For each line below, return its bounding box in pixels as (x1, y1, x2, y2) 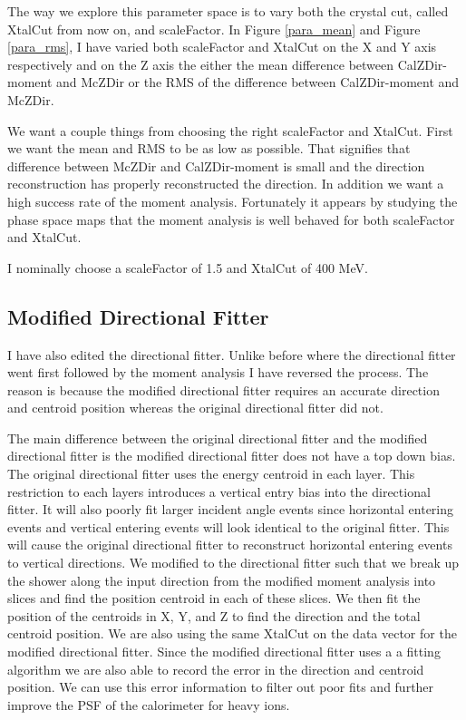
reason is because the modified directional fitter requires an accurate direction (7, 380, 440, 399)
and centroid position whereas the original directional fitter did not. (7, 398, 383, 417)
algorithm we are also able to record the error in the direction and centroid (7, 659, 424, 678)
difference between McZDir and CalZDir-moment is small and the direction (7, 156, 425, 175)
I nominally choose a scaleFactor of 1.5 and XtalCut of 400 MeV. (7, 258, 368, 277)
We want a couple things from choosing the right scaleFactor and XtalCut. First (7, 121, 453, 140)
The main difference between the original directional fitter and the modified (7, 428, 428, 447)
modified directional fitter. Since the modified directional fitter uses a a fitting (7, 642, 441, 661)
